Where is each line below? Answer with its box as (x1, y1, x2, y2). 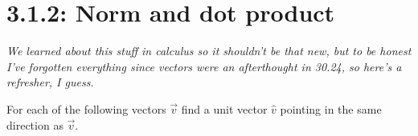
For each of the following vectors (6, 100, 166, 117)
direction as (6, 116, 64, 133)
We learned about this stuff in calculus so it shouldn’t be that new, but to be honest (6, 42, 412, 59)
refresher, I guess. (6, 74, 94, 90)
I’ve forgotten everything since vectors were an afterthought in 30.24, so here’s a (6, 58, 402, 74)
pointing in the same (280, 100, 382, 117)
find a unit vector (181, 100, 268, 117)
